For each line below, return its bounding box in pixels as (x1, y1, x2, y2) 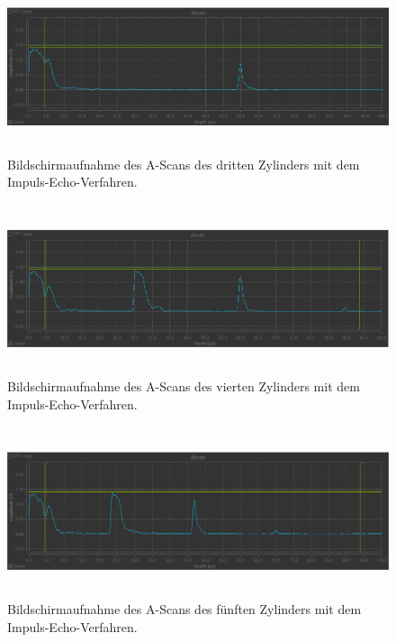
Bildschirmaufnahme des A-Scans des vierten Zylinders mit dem (7, 377, 360, 396)
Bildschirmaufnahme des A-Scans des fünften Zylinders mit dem (7, 600, 362, 619)
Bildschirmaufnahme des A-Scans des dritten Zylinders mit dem (7, 154, 360, 173)
